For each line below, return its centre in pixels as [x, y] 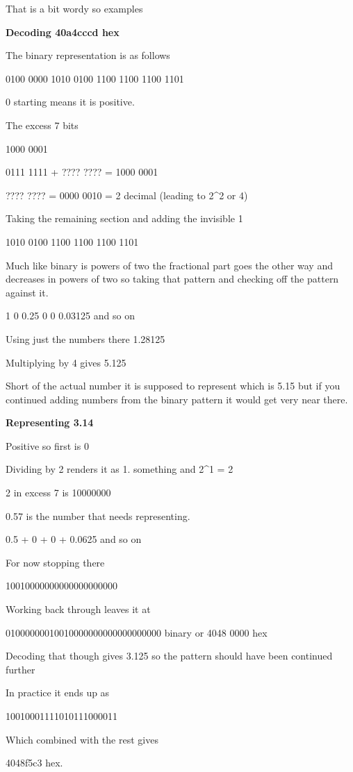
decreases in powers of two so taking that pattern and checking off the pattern [172, 279]
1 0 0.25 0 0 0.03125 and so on [70, 316]
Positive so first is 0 [47, 445]
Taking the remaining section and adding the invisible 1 [124, 218]
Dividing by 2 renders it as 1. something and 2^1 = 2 [120, 469]
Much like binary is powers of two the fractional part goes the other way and [169, 265]
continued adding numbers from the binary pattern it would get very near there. [177, 399]
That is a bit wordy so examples [74, 8]
